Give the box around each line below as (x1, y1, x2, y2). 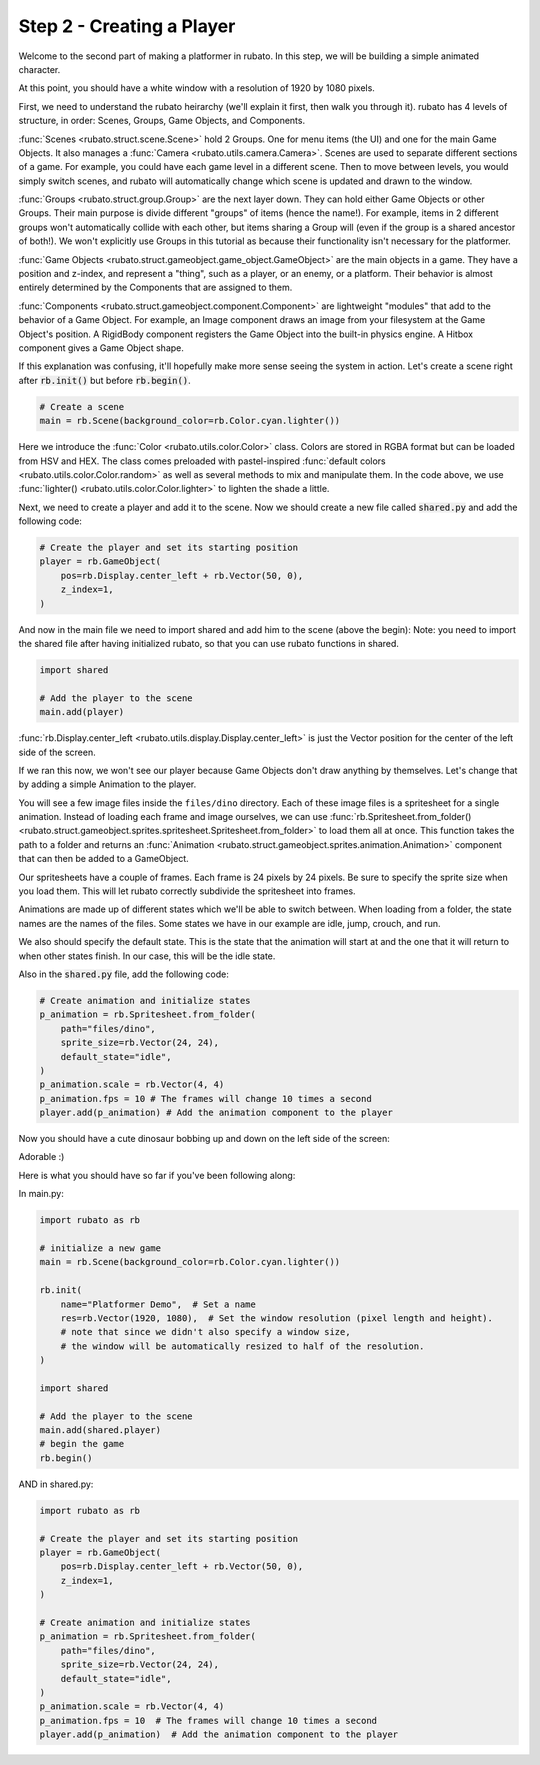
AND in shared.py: (18, 1478, 94, 1490)
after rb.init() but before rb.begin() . (18, 374, 191, 386)
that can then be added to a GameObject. (18, 853, 189, 865)
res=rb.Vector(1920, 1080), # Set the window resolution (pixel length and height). (60, 1312, 494, 1324)
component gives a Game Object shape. (18, 341, 185, 354)
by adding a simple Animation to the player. (18, 778, 197, 790)
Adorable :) (18, 1151, 65, 1163)
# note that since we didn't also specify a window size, (60, 1326, 351, 1338)
